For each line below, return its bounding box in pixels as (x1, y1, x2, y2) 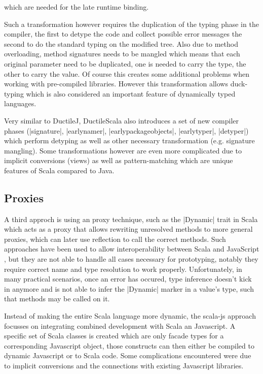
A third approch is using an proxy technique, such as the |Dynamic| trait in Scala (4, 213, 258, 224)
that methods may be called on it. (4, 293, 110, 304)
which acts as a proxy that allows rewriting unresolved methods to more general (4, 224, 253, 234)
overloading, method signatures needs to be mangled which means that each (4, 48, 240, 59)
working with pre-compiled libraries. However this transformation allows (4, 78, 228, 89)
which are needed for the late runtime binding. (4, 2, 149, 12)
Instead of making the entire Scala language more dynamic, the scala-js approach (4, 310, 256, 321)
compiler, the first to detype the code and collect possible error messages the (4, 28, 242, 39)
